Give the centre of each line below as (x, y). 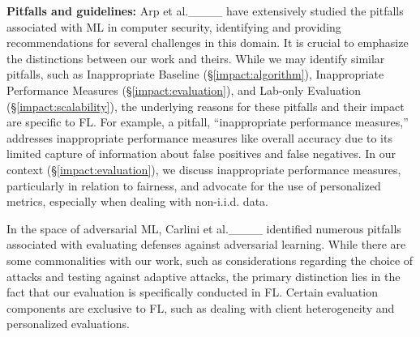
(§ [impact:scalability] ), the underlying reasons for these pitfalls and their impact (206, 106)
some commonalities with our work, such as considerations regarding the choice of (210, 260)
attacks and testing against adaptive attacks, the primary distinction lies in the (204, 276)
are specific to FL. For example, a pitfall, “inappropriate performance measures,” (208, 122)
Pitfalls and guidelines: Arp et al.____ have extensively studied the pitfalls (205, 11)
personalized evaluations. (68, 324)
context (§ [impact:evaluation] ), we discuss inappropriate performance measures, (204, 169)
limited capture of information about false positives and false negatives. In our (201, 154)
